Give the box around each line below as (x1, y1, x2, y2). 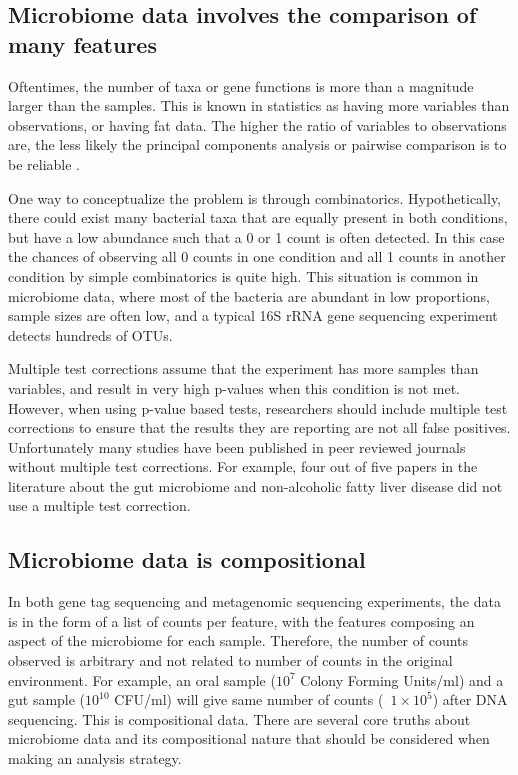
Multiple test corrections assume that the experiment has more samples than (8, 358, 479, 379)
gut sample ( (8, 689, 86, 710)
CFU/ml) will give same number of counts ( (114, 689, 384, 710)
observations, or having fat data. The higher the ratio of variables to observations (8, 114, 507, 135)
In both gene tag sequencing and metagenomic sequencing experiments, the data (8, 591, 501, 612)
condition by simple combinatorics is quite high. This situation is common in (8, 265, 479, 286)
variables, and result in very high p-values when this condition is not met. (8, 377, 461, 398)
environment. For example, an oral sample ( (8, 669, 276, 690)
